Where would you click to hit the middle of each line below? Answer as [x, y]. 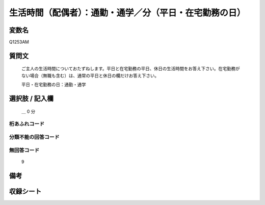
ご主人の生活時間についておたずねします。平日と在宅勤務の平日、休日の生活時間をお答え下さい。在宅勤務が [131, 69]
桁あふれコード [27, 124]
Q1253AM [19, 42]
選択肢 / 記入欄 [31, 99]
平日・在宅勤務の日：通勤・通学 [53, 85]
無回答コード [24, 150]
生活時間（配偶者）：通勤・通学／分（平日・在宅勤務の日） [127, 13]
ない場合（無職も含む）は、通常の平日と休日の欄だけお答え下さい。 [90, 76]
